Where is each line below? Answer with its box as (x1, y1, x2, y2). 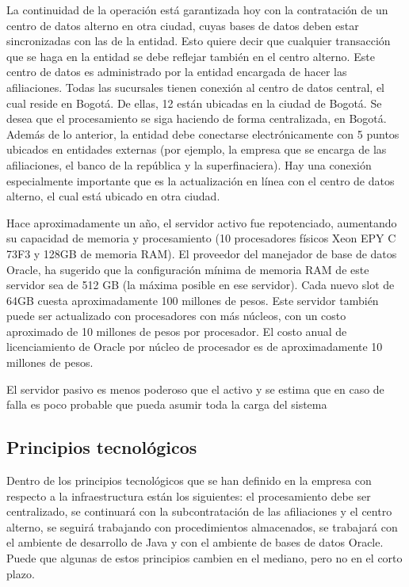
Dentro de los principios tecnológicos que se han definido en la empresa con (6, 472, 372, 489)
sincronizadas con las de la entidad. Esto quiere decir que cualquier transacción (6, 32, 391, 49)
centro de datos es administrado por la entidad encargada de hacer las (6, 63, 347, 80)
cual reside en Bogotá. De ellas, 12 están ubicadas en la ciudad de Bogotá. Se (6, 94, 382, 111)
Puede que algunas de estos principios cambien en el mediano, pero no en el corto (6, 550, 403, 566)
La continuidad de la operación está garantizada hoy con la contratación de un (6, 2, 388, 17)
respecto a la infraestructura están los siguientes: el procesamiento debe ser (6, 487, 371, 504)
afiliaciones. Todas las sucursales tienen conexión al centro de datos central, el (6, 78, 385, 95)
